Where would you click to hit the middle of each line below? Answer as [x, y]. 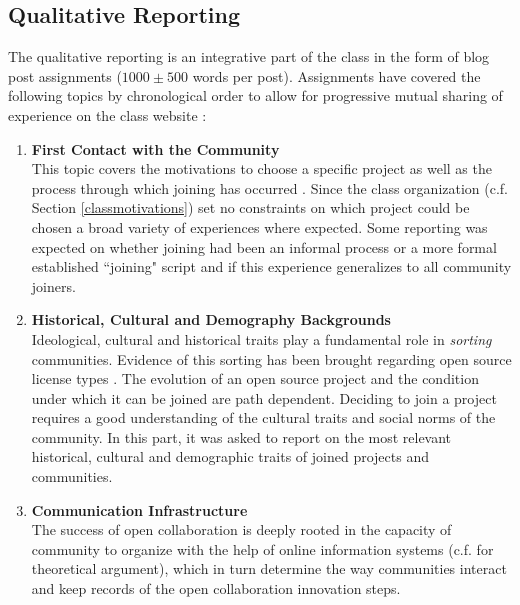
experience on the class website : [107, 114]
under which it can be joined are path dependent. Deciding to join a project [264, 397]
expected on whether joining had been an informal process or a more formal [264, 246]
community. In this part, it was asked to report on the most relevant [241, 436]
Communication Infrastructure [139, 509]
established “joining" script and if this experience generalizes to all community [271, 266]
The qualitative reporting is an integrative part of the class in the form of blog [249, 56]
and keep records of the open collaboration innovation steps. [216, 588]
